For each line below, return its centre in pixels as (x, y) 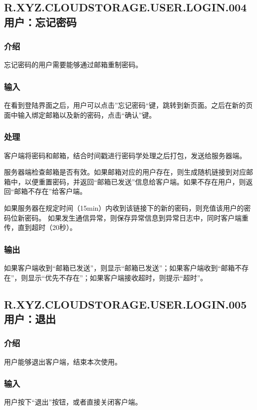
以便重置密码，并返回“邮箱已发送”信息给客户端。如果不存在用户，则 (135, 181)
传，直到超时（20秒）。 (40, 227)
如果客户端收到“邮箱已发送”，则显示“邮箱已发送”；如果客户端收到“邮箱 (120, 267)
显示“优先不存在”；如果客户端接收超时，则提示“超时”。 (118, 277)
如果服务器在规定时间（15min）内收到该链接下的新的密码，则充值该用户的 (124, 207)
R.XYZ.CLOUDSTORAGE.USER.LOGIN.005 (125, 304)
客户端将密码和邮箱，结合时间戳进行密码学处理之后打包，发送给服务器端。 (125, 155)
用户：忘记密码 (40, 22)
